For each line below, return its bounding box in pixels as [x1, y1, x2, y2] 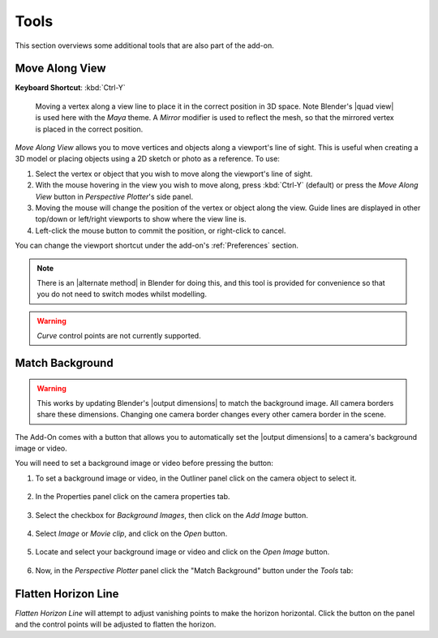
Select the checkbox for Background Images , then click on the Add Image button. [35, 510, 308, 519]
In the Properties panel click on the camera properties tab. [35, 492, 230, 502]
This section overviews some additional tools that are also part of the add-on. [15, 41, 275, 50]
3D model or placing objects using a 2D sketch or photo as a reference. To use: [15, 154, 280, 164]
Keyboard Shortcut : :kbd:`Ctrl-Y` [15, 83, 126, 93]
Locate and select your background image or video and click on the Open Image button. [35, 547, 330, 557]
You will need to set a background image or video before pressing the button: [15, 459, 273, 468]
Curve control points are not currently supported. [36, 331, 202, 341]
